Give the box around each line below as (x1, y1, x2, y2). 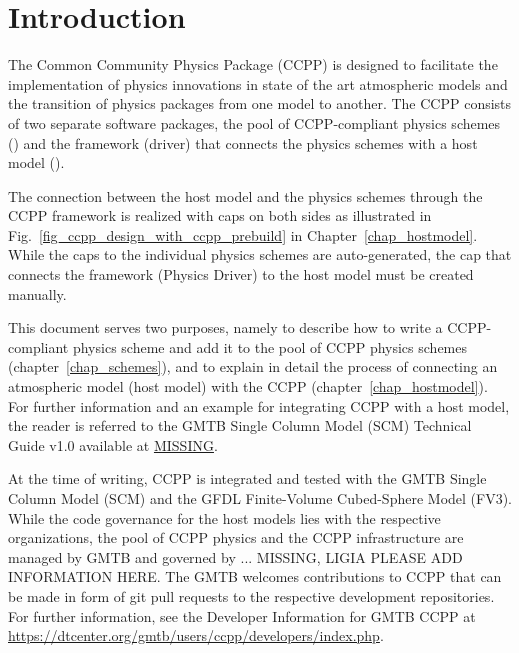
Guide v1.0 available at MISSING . (8, 434, 218, 455)
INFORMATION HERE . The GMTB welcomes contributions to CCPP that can (8, 566, 502, 587)
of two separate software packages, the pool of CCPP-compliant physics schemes (8, 112, 501, 133)
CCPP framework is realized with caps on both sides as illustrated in (8, 205, 432, 226)
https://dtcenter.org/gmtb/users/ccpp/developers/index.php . (8, 625, 384, 646)
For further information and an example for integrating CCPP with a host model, (8, 395, 510, 416)
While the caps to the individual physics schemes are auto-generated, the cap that (8, 244, 512, 265)
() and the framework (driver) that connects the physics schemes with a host (8, 132, 478, 153)
